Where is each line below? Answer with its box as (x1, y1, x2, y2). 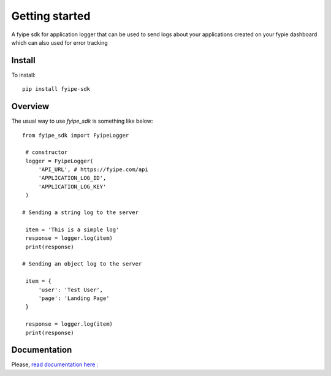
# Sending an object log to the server (22, 261, 142, 267)
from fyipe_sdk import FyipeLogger (22, 132, 129, 139)
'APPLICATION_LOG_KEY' (38, 183, 107, 190)
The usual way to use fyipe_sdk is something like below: (11, 117, 153, 125)
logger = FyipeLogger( (25, 157, 94, 164)
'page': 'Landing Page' (38, 294, 110, 302)
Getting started (11, 9, 91, 23)
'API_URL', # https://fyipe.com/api (38, 166, 148, 173)
